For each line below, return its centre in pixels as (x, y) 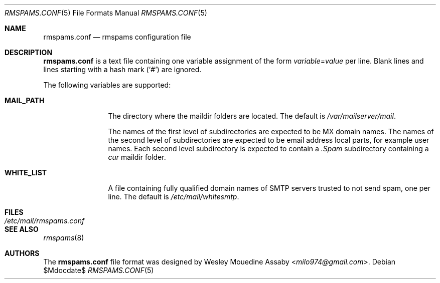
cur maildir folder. (137, 157)
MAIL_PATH (25, 100)
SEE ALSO (22, 229)
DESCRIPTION (29, 52)
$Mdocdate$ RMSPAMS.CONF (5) (99, 270)
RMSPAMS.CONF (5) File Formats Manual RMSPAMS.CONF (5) (106, 13)
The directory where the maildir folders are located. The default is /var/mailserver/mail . (252, 116)
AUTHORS (22, 253)
